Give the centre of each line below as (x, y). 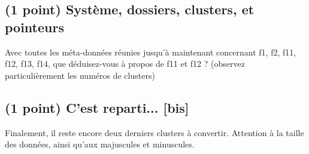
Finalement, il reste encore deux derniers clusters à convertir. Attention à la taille (154, 132)
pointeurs (34, 27)
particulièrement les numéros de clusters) (80, 75)
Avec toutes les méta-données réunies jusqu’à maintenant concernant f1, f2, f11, (151, 52)
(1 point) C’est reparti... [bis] (97, 107)
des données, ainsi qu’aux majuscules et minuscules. (100, 144)
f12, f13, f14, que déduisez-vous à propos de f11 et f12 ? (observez (125, 64)
